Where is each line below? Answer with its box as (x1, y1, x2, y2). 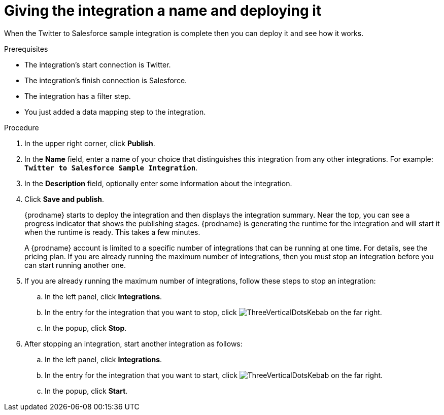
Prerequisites (4, 44, 48, 53)
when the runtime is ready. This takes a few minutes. (24, 227, 200, 236)
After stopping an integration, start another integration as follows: (24, 339, 243, 348)
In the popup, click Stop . (45, 323, 127, 332)
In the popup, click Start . (45, 386, 128, 395)
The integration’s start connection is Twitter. (24, 60, 171, 69)
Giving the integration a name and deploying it (4, 2, 322, 19)
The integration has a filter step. (24, 91, 131, 100)
